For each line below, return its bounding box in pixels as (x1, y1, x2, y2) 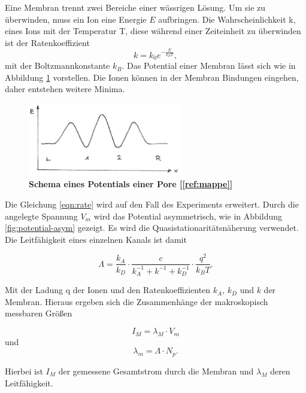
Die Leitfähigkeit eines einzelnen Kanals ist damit (5, 233, 187, 245)
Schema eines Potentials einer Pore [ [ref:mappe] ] (29, 178, 233, 190)
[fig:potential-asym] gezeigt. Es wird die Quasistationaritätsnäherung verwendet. (5, 221, 299, 234)
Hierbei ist (5, 364, 43, 377)
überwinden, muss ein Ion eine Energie (5, 13, 147, 25)
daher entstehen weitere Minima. (5, 83, 125, 95)
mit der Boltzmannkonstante (5, 59, 110, 72)
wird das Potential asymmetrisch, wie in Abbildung (93, 209, 282, 222)
